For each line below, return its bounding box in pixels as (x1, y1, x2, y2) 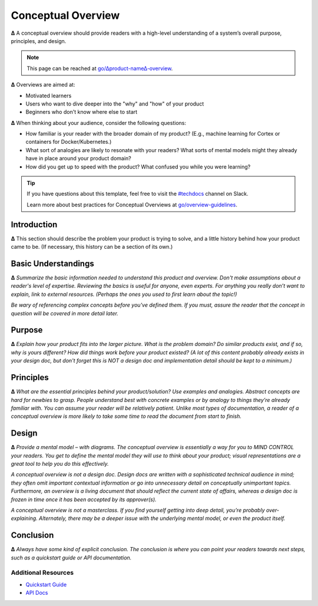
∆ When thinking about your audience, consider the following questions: (11, 119, 187, 126)
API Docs (25, 589, 48, 597)
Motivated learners (25, 92, 72, 99)
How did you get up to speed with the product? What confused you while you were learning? (25, 163, 251, 170)
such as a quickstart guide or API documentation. (11, 554, 132, 561)
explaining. (11, 515, 38, 522)
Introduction (11, 219, 58, 229)
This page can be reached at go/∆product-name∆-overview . (26, 65, 173, 72)
